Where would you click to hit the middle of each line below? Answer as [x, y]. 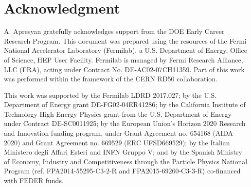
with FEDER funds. [34, 180]
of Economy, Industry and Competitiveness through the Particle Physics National [126, 161]
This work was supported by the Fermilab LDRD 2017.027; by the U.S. [110, 95]
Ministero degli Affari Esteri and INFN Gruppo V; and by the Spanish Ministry [123, 152]
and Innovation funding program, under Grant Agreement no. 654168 [107, 133]
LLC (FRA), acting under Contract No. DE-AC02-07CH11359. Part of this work [124, 69]
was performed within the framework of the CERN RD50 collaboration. [111, 79]
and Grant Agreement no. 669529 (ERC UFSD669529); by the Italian [126, 142]
